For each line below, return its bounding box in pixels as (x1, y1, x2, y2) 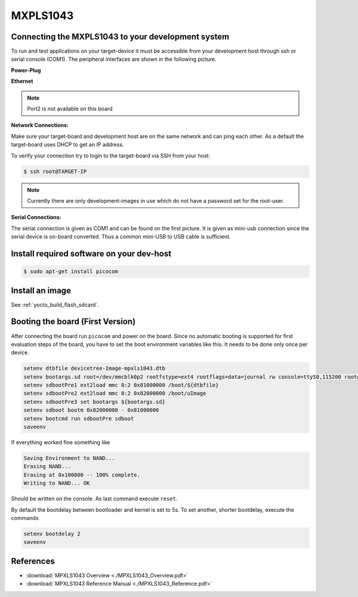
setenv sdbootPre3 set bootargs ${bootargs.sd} (23, 398, 165, 405)
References (11, 556, 55, 566)
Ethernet (11, 78, 33, 85)
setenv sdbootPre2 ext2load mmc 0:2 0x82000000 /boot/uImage (23, 390, 206, 397)
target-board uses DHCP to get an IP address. (11, 141, 125, 149)
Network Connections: (11, 122, 69, 129)
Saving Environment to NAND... (23, 454, 116, 462)
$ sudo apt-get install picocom (23, 268, 119, 275)
